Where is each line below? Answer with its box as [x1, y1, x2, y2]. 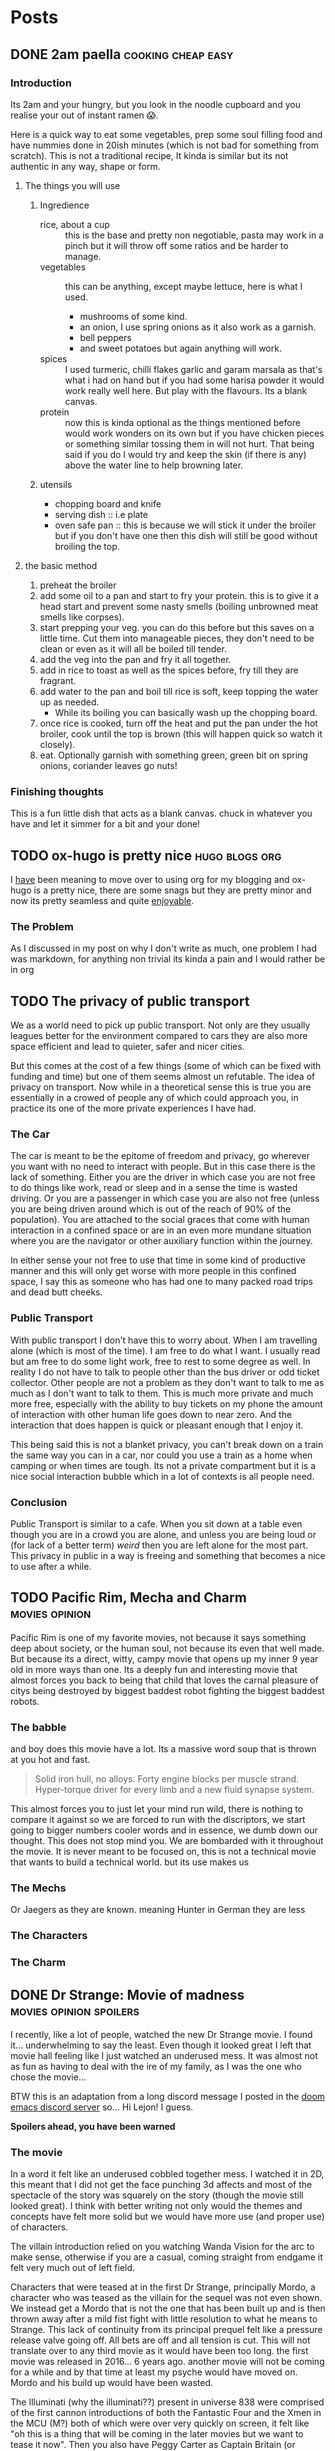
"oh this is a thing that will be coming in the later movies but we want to [10, 2428, 304, 2440]
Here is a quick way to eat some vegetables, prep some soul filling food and [10, 128, 323, 140]
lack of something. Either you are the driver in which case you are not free [10, 1171, 316, 1183]
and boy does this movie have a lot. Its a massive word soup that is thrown [10, 1743, 317, 1755]
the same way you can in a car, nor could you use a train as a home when [10, 1449, 313, 1461]
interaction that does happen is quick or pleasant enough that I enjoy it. [10, 1419, 304, 1431]
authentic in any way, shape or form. [10, 160, 161, 172]
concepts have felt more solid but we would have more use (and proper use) [10, 2211, 325, 2223]
